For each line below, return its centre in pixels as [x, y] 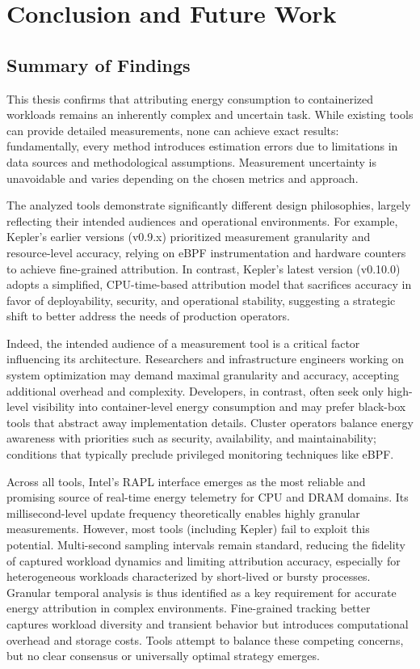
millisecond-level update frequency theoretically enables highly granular [183, 512]
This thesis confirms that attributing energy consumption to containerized [190, 98]
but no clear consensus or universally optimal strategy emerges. [163, 656]
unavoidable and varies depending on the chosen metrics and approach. [183, 178]
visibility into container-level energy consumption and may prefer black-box [219, 406]
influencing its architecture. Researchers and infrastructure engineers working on [206, 359]
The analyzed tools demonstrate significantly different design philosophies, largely [209, 205]
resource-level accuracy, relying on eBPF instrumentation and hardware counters [206, 252]
